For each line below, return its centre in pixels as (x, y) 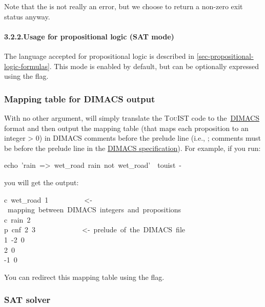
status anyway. (27, 16)
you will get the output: (42, 182)
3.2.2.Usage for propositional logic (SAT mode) (89, 36)
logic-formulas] (27, 66)
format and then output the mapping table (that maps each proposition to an (126, 128)
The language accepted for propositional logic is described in (99, 56)
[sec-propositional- (225, 56)
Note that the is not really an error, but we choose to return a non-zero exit (124, 6)
